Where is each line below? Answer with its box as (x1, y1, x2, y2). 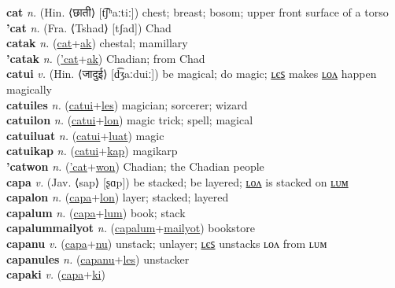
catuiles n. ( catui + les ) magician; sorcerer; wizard (6, 96, 248, 113)
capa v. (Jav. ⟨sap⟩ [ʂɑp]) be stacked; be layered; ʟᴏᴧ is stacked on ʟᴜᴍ (6, 173, 349, 190)
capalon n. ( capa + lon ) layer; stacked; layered (6, 189, 229, 205)
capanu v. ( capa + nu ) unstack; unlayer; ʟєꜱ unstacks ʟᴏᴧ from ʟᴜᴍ (6, 234, 327, 251)
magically (6, 80, 52, 97)
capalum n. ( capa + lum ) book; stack (6, 204, 186, 220)
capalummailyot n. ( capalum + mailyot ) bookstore (6, 220, 255, 236)
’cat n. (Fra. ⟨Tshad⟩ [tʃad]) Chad (6, 19, 172, 35)
